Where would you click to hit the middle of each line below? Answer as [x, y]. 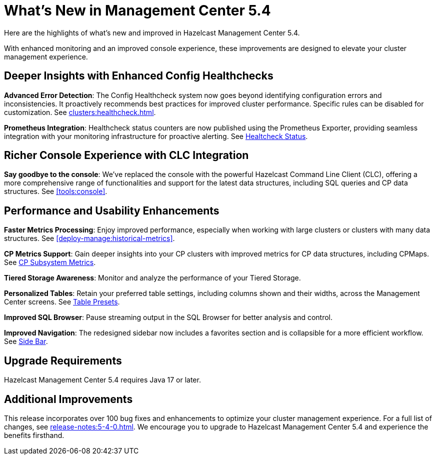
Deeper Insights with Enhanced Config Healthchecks [139, 76]
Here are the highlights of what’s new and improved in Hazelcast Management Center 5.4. [152, 32]
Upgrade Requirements [63, 360]
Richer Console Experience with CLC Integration [126, 155]
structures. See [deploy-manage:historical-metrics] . [89, 238]
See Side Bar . [26, 341]
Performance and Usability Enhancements [112, 210]
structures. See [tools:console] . [56, 191]
